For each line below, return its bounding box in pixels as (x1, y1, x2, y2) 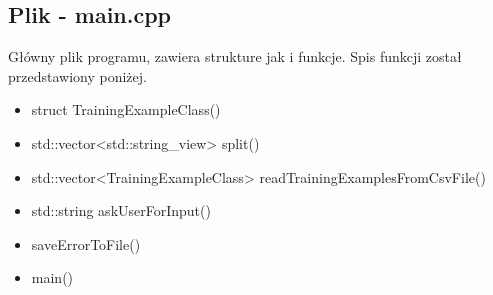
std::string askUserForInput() (31, 200, 211, 221)
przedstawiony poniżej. (8, 65, 147, 86)
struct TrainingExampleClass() (31, 99, 221, 120)
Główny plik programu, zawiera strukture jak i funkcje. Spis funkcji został (8, 46, 462, 67)
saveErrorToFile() (31, 233, 141, 254)
